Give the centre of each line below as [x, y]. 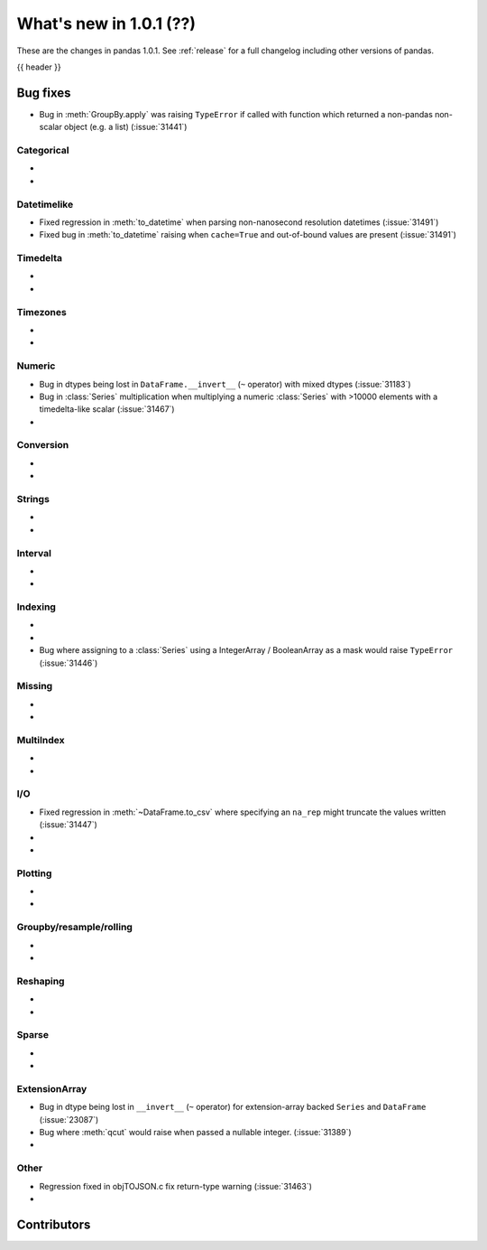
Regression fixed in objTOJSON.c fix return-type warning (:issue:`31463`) [176, 1186]
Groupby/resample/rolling [74, 928]
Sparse [33, 1035]
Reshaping [41, 981]
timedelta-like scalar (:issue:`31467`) [107, 409]
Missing [35, 686]
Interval [34, 553]
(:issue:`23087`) [69, 1119]
